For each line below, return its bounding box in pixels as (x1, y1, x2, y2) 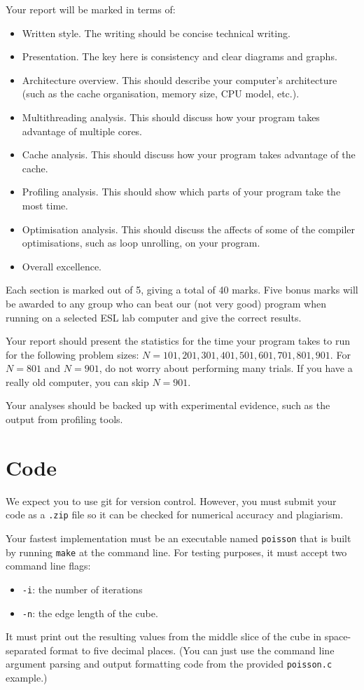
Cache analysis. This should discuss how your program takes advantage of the (22, 147, 356, 162)
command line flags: (6, 558, 91, 573)
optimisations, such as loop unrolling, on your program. (22, 235, 260, 250)
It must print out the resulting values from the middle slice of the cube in (6, 629, 322, 644)
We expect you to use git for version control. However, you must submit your (6, 493, 337, 508)
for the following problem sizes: (6, 347, 139, 361)
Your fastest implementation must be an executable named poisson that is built (6, 531, 351, 546)
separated (6, 642, 47, 657)
